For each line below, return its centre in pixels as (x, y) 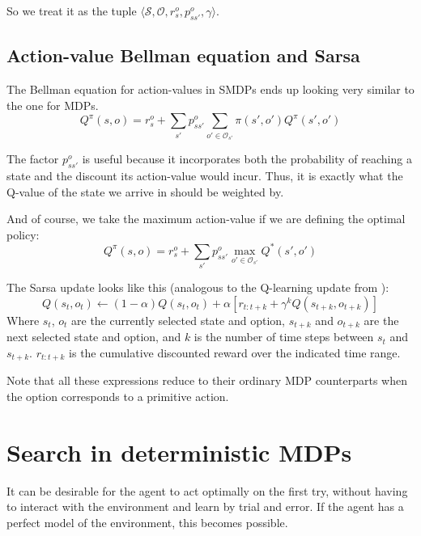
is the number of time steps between (284, 337)
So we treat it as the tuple (72, 11)
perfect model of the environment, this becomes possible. (147, 522)
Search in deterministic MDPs (179, 452)
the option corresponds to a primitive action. (118, 396)
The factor (33, 159)
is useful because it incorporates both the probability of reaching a (247, 159)
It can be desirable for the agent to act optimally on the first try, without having (207, 490)
